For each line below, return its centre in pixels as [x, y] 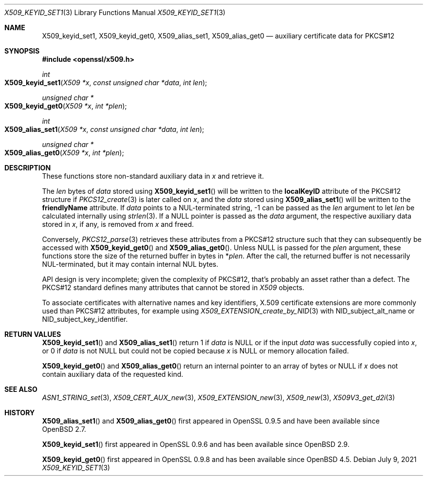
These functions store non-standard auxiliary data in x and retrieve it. [153, 176]
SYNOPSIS [22, 51]
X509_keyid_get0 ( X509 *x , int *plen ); [66, 106]
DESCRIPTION [28, 168]
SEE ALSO [21, 389]
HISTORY [20, 413]
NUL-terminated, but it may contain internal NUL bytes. [130, 264]
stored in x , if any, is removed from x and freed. [118, 224]
